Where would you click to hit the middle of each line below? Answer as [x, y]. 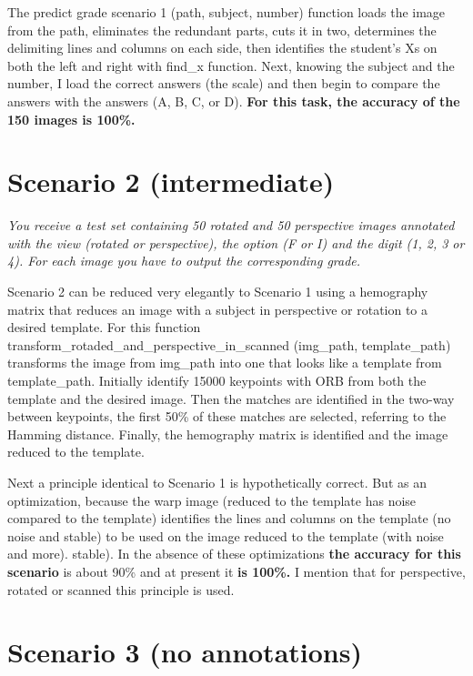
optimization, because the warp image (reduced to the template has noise [212, 500]
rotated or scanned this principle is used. [121, 589]
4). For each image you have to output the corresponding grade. [184, 261]
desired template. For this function [104, 327]
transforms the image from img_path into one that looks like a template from [225, 363]
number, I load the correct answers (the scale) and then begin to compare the [224, 83]
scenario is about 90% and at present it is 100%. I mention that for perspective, [236, 571]
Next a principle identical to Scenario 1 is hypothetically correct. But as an [217, 482]
